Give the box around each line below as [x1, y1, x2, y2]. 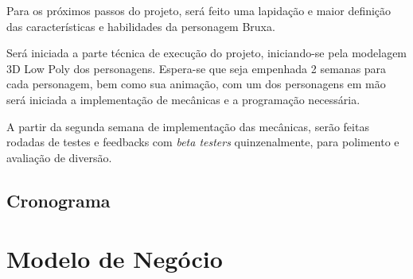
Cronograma [6, 188, 111, 212]
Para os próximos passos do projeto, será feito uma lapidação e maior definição [6, 2, 392, 18]
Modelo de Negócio [6, 242, 223, 275]
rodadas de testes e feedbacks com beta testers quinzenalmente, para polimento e [6, 134, 399, 150]
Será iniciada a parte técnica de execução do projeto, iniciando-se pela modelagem [6, 45, 407, 61]
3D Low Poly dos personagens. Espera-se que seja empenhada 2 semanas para [6, 60, 387, 76]
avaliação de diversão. [6, 149, 112, 165]
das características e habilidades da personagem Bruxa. [6, 17, 275, 34]
